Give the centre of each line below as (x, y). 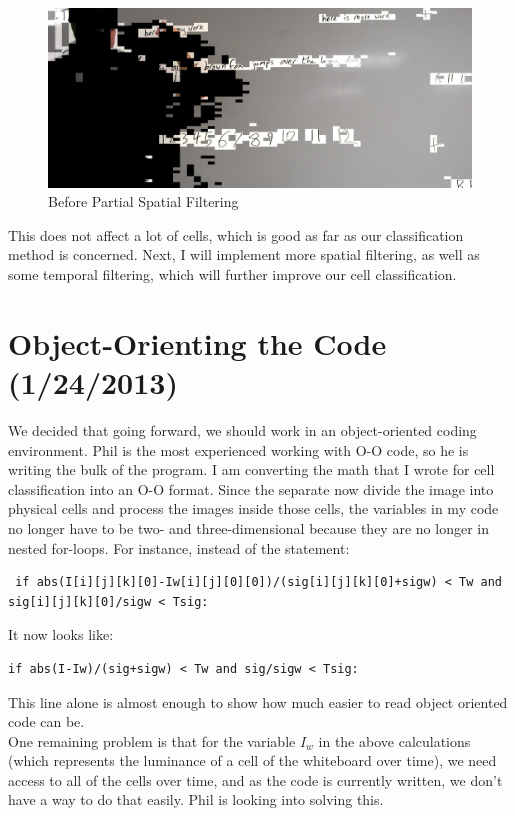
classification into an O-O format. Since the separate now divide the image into (251, 488)
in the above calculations (394, 740)
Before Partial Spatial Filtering (143, 201)
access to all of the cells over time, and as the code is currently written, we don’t (255, 779)
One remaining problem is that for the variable (152, 740)
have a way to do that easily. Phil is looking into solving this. (196, 799)
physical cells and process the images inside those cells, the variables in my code (253, 508)
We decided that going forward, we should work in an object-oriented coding (242, 429)
